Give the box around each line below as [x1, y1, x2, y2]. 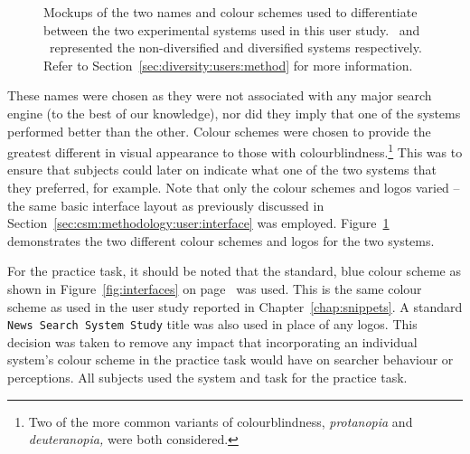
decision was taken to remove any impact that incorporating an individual [7, 332, 418, 351]
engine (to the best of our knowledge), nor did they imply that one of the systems [7, 103, 461, 122]
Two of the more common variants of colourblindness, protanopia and [28, 411, 413, 430]
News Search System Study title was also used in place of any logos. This [7, 315, 418, 334]
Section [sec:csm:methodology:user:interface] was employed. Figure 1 [7, 213, 390, 232]
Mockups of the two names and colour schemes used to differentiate [43, 3, 418, 21]
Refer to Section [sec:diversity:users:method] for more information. [43, 55, 413, 74]
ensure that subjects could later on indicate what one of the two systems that [7, 160, 437, 179]
